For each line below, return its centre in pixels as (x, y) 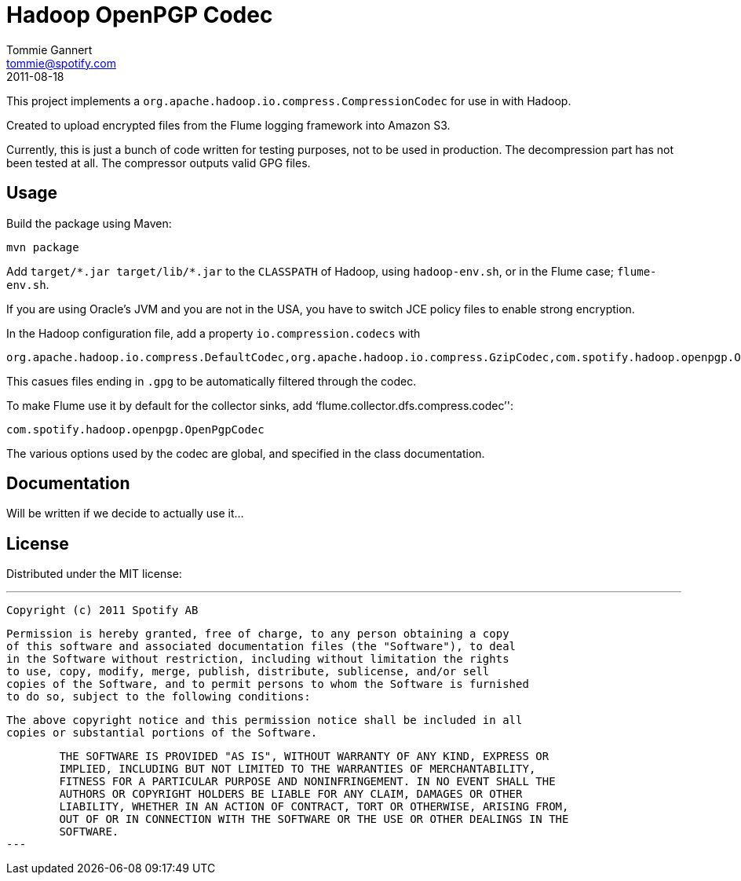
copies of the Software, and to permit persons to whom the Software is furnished (268, 684)
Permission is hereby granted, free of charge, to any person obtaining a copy (258, 634)
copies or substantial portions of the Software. (162, 733)
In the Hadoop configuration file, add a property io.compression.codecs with (214, 333)
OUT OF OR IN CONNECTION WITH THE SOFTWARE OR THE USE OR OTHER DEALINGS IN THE (314, 819)
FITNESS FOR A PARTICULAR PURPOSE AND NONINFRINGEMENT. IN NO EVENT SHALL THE (307, 782)
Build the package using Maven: (89, 223)
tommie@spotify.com (61, 63)
